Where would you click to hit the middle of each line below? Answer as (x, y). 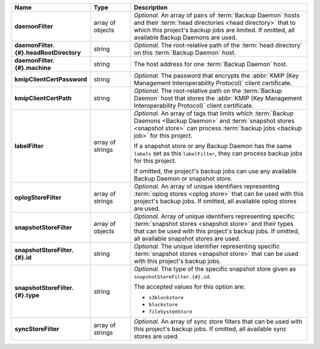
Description (151, 7)
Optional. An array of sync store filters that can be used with (218, 321)
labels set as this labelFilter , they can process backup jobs (218, 153)
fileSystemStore (170, 312)
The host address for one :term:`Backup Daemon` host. (211, 64)
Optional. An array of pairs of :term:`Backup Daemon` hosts (217, 15)
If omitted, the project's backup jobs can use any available (215, 171)
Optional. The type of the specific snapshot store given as (215, 269)
